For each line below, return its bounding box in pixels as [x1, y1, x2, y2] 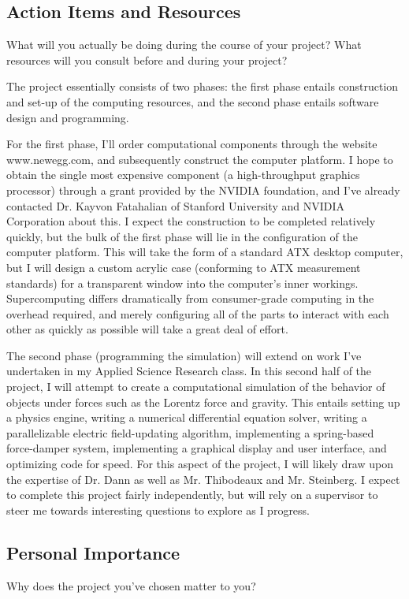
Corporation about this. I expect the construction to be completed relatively [6, 213, 376, 229]
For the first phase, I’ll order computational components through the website [6, 136, 377, 152]
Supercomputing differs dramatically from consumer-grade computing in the [6, 290, 374, 307]
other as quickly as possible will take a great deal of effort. [6, 321, 288, 337]
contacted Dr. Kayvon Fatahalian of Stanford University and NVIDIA [6, 197, 345, 214]
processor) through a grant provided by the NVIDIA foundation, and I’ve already [6, 181, 400, 198]
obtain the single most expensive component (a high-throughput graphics [6, 166, 360, 183]
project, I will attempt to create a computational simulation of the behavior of [6, 378, 385, 395]
